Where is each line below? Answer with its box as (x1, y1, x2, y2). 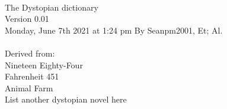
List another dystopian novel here (5, 93, 127, 105)
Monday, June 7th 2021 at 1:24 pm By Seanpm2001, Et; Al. (5, 24, 223, 36)
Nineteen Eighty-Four (5, 58, 83, 71)
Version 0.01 (5, 12, 49, 25)
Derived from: (5, 47, 55, 59)
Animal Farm (5, 81, 53, 94)
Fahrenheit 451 (5, 70, 59, 82)
